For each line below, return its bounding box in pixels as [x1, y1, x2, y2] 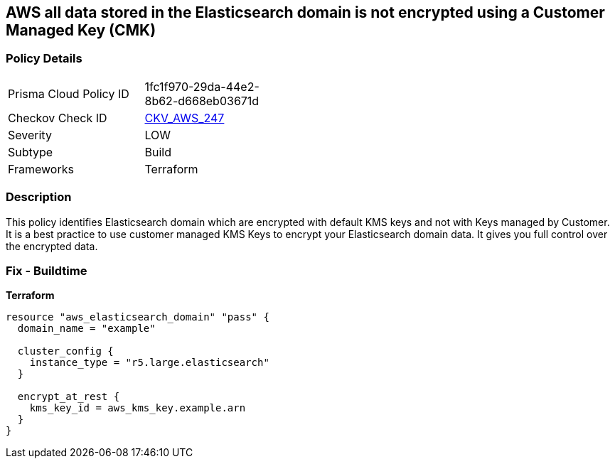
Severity [8, 127, 52, 142]
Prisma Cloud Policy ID [8, 86, 129, 101]
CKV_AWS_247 [144, 110, 225, 125]
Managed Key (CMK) [6, 21, 156, 39]
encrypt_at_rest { [17, 391, 120, 403]
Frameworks [8, 161, 74, 176]
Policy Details [6, 51, 82, 66]
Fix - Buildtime [6, 263, 87, 278]
